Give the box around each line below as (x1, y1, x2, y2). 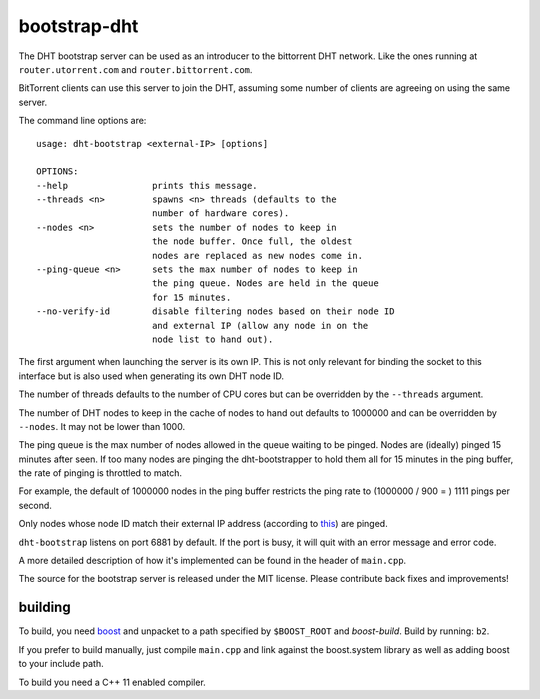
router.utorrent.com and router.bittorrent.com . (18, 63, 253, 75)
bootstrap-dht (18, 15, 139, 37)
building (18, 599, 71, 616)
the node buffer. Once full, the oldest (151, 236, 353, 247)
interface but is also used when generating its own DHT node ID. (18, 370, 285, 382)
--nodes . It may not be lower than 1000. (18, 420, 185, 432)
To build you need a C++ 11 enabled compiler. (18, 676, 207, 688)
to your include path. (18, 658, 104, 670)
